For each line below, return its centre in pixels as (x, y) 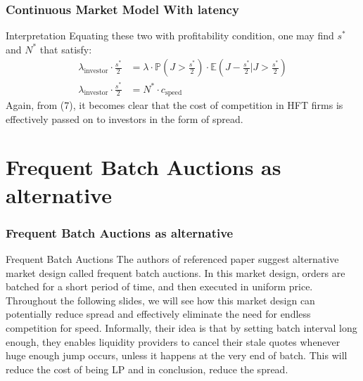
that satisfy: (66, 49)
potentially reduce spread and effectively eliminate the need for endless (158, 314)
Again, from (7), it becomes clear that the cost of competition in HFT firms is (174, 104)
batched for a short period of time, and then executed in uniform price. (159, 286)
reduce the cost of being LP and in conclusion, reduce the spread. (147, 369)
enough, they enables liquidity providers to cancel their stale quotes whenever (173, 341)
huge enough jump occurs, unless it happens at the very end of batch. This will (177, 355)
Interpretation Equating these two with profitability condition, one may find (170, 35)
